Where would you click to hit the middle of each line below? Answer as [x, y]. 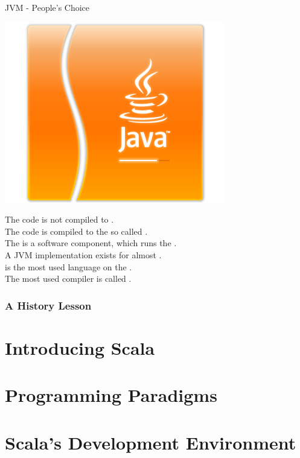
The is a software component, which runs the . [91, 243]
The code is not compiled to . [59, 219]
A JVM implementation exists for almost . [83, 254]
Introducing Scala [80, 347]
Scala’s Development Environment [151, 442]
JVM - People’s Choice [47, 7]
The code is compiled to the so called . [76, 231]
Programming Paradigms [111, 395]
